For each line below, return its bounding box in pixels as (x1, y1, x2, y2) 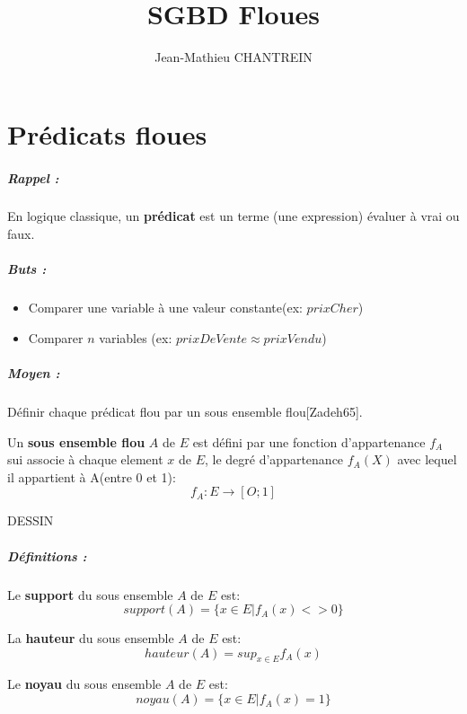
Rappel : (7, 168, 59, 187)
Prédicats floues (7, 115, 207, 152)
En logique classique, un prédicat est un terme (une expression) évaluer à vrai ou (7, 207, 460, 225)
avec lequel (397, 450, 457, 469)
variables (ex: (99, 328, 172, 347)
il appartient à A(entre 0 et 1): (7, 467, 176, 486)
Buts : (7, 260, 47, 278)
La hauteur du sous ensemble (7, 629, 174, 648)
